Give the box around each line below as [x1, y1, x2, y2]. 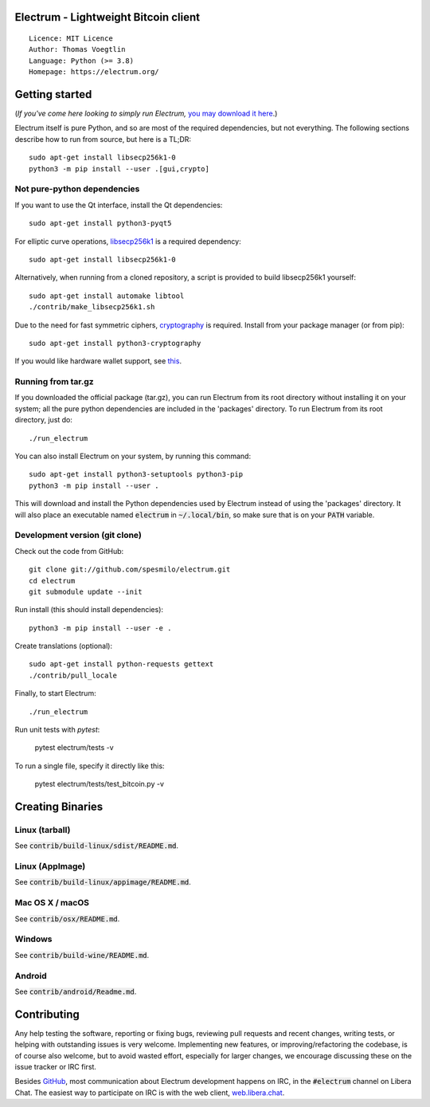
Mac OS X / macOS [14, 897, 89, 909]
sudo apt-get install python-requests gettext [29, 660, 214, 669]
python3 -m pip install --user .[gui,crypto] [29, 164, 210, 173]
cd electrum [29, 576, 76, 585]
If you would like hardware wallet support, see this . [14, 356, 182, 366]
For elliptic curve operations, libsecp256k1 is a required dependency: [14, 236, 242, 246]
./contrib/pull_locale [29, 670, 118, 680]
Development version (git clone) [14, 530, 143, 541]
